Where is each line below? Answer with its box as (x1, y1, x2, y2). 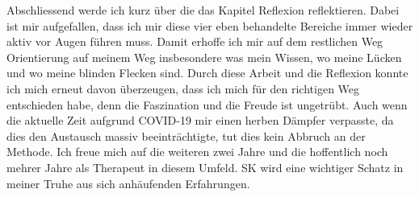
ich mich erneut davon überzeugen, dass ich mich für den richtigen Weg (6, 80, 360, 96)
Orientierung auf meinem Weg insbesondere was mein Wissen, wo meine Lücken (6, 48, 402, 65)
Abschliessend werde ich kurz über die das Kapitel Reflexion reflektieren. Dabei (6, 2, 400, 18)
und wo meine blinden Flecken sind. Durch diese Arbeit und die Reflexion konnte (6, 64, 409, 81)
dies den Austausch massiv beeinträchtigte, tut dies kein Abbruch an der (6, 127, 366, 144)
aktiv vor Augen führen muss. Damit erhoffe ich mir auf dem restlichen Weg (6, 33, 383, 50)
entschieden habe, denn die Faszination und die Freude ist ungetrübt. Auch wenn (6, 96, 408, 113)
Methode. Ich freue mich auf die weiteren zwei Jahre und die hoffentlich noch (6, 143, 388, 160)
